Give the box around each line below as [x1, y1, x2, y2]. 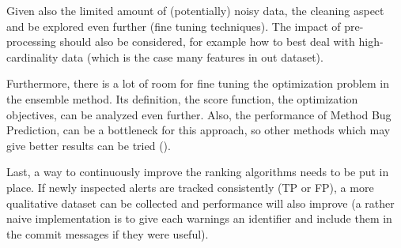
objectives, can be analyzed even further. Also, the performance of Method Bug [6, 106, 392, 122]
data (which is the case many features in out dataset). [62, 48, 323, 65]
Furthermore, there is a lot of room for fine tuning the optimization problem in [6, 75, 389, 92]
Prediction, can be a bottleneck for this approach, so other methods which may [6, 122, 391, 138]
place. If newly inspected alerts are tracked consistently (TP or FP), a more [6, 178, 374, 195]
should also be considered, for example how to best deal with [59, 33, 355, 50]
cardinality [6, 48, 59, 65]
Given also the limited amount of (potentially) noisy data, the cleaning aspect [6, 2, 384, 18]
